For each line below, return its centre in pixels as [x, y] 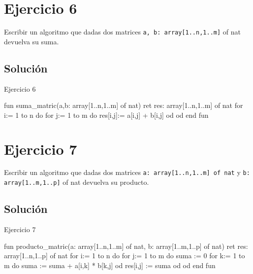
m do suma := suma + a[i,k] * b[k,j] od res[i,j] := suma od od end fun [110, 265]
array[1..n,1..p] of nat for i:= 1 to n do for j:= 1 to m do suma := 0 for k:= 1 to [125, 256]
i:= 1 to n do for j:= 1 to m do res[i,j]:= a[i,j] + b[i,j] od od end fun [106, 115]
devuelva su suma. [32, 41]
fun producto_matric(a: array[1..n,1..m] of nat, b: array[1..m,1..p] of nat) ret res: [126, 246]
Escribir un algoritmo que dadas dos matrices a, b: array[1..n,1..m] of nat [122, 32]
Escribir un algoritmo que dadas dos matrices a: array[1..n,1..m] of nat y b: [127, 172]
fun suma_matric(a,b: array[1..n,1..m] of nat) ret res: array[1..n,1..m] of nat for [124, 105]
